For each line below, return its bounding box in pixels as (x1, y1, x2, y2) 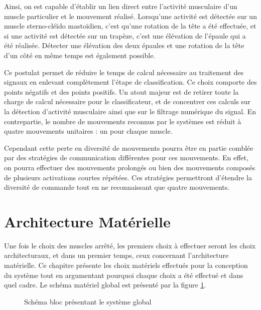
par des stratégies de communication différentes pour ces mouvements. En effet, (4, 152, 248, 163)
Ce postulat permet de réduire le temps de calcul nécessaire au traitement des (4, 67, 243, 77)
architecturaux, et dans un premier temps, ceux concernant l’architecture (4, 250, 229, 260)
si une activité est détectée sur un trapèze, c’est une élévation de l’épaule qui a (4, 30, 246, 41)
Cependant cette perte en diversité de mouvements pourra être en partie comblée (4, 142, 253, 153)
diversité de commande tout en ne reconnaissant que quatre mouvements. (4, 182, 230, 192)
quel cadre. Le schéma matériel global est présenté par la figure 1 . (4, 279, 206, 290)
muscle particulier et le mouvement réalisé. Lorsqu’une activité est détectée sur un (4, 11, 257, 21)
